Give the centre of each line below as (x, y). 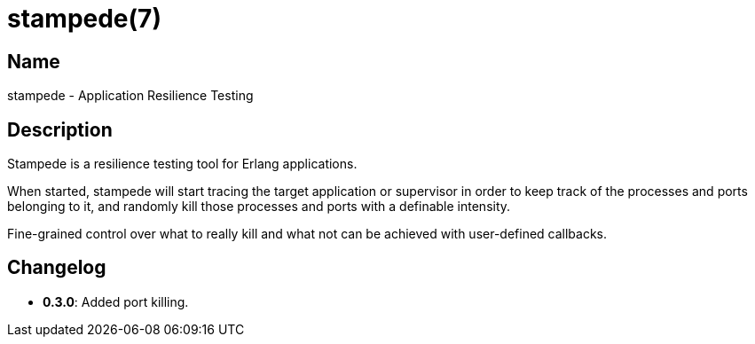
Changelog (57, 268)
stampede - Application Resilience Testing (130, 96)
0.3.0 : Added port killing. (116, 301)
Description (60, 129)
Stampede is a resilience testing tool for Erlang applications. (182, 164)
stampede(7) (84, 19)
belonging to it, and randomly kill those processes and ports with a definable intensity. (259, 207)
